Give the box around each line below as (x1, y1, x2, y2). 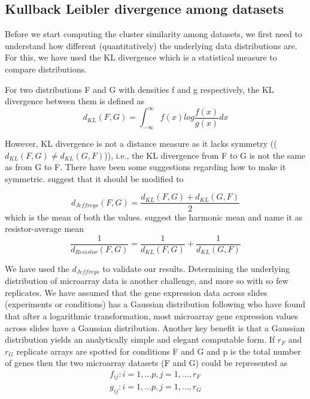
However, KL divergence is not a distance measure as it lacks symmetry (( (5, 137, 277, 150)
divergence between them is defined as (5, 95, 145, 107)
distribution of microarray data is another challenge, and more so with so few (5, 274, 288, 287)
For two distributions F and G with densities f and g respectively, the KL (5, 83, 274, 95)
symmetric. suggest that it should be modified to (5, 172, 184, 185)
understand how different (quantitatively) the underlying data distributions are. (5, 39, 297, 52)
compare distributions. (5, 62, 87, 75)
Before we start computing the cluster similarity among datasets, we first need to (5, 28, 303, 40)
